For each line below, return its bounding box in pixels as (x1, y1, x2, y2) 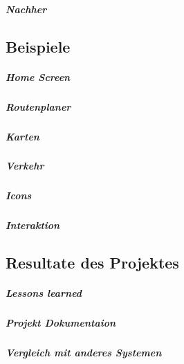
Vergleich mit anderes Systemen (6, 345, 162, 360)
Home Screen (6, 69, 71, 84)
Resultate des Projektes (6, 252, 179, 273)
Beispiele (6, 35, 71, 57)
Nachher (6, 1, 47, 16)
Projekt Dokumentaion (6, 316, 116, 330)
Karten (6, 129, 39, 143)
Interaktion (6, 218, 60, 233)
